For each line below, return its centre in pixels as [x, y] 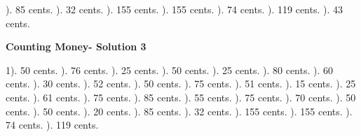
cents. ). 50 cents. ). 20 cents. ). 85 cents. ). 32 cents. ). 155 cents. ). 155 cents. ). [179, 111]
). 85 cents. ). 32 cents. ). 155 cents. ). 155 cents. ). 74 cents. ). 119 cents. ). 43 [175, 9]
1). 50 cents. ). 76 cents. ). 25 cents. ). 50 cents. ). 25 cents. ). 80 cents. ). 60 [170, 70]
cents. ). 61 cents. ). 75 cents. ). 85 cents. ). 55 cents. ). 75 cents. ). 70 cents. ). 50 [181, 97]
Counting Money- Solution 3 [76, 46]
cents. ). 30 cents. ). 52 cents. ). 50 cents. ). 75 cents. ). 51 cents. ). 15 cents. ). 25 [181, 84]
